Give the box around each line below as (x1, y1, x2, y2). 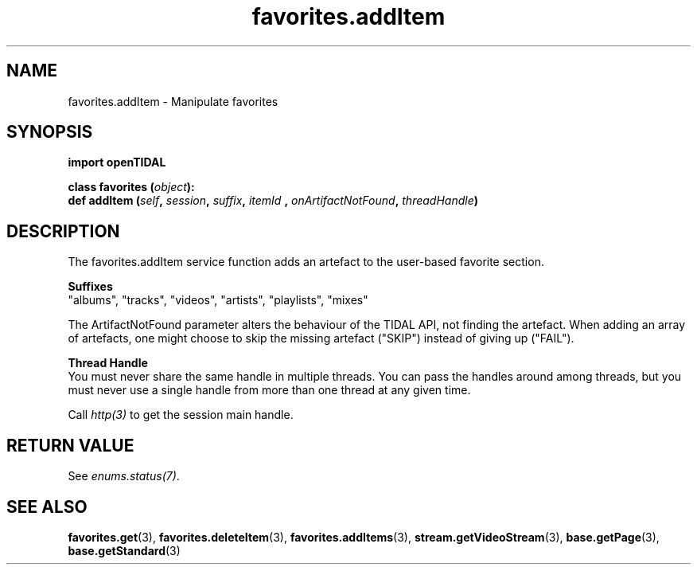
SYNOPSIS (6, 122, 93, 143)
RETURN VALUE (6, 435, 134, 456)
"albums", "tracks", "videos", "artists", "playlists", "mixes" (68, 293, 368, 307)
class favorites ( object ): (68, 180, 195, 194)
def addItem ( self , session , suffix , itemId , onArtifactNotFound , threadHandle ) (68, 194, 478, 208)
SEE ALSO (6, 496, 88, 517)
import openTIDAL (68, 155, 166, 170)
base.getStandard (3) (68, 543, 181, 557)
